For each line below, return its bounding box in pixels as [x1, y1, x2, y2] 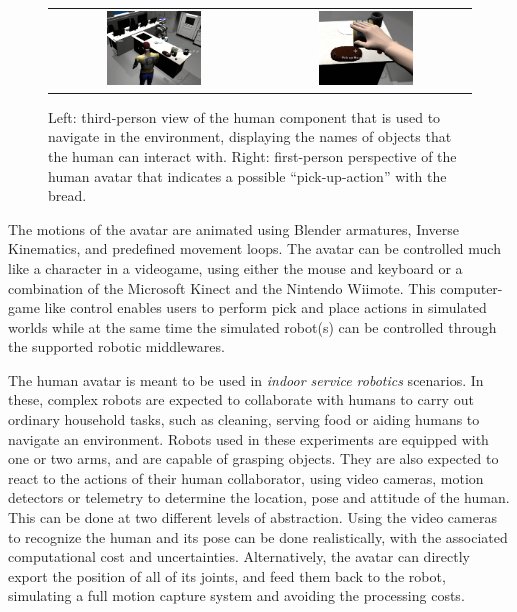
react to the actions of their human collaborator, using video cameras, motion [8, 467, 484, 488]
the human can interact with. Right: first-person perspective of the [48, 145, 457, 166]
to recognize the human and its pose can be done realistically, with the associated [8, 526, 508, 547]
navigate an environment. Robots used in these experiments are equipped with [8, 428, 489, 449]
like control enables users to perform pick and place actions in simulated [44, 297, 487, 318]
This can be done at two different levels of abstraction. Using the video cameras [8, 507, 497, 528]
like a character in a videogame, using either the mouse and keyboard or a [8, 257, 463, 278]
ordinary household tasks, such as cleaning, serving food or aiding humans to [8, 409, 480, 430]
